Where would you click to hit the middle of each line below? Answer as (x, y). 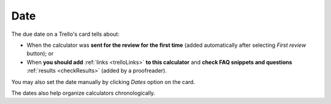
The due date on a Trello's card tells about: (65, 34)
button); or (40, 54)
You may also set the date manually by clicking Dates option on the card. (103, 81)
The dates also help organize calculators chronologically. (83, 93)
